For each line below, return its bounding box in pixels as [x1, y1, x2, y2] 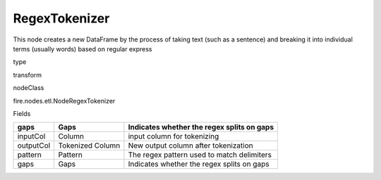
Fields [13, 109, 31, 117]
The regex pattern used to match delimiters [128, 150, 272, 160]
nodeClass [13, 84, 44, 92]
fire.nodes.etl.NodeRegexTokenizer [13, 96, 116, 105]
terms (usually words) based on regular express [13, 44, 152, 53]
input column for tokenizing [128, 131, 219, 141]
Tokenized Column [58, 141, 121, 150]
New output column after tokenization [128, 141, 253, 150]
